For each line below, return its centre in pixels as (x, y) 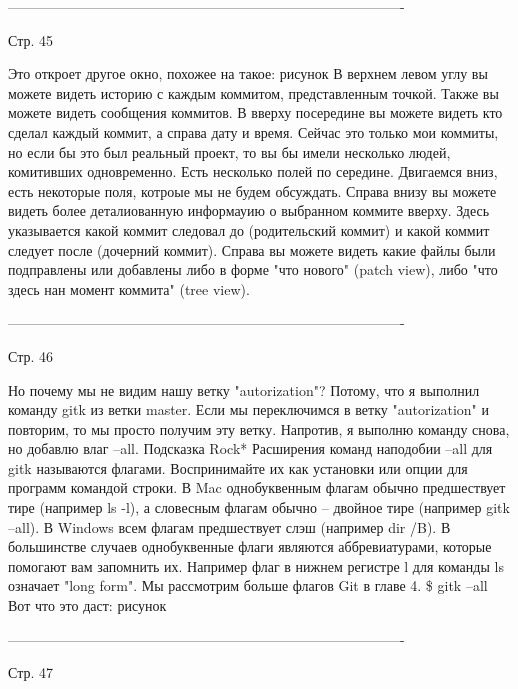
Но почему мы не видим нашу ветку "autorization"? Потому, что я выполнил (244, 389)
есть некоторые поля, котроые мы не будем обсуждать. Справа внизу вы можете (252, 190)
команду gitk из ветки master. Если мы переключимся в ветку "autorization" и (249, 409)
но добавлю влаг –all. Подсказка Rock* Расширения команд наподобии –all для (250, 448)
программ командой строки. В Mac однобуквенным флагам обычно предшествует (257, 487)
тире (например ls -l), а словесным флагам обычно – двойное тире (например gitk (259, 507)
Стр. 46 (30, 355)
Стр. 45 (30, 39)
